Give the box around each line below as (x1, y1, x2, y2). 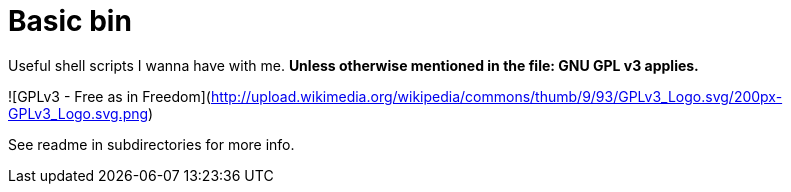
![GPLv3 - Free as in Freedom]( (8, 87, 211, 105)
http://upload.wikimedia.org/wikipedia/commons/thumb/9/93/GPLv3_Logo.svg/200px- (210, 87, 783, 105)
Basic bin (8, 4, 132, 38)
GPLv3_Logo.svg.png (8, 104, 149, 122)
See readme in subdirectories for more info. (8, 135, 295, 153)
